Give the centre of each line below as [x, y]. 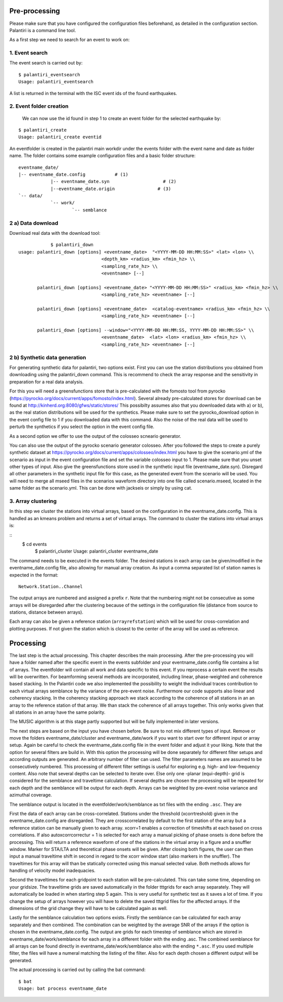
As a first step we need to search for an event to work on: [70, 40]
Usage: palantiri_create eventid [60, 137]
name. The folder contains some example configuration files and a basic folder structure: [102, 156]
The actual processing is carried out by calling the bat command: [77, 970]
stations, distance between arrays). [46, 612]
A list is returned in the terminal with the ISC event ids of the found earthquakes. [93, 93]
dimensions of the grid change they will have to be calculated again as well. [88, 908]
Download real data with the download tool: [55, 233]
